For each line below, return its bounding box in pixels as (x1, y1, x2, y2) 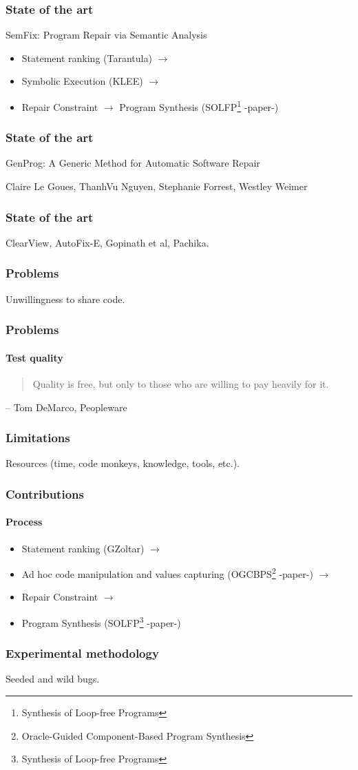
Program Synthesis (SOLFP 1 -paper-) (119, 98, 279, 114)
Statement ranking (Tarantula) (21, 50, 152, 65)
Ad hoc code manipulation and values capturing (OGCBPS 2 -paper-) (21, 565, 313, 581)
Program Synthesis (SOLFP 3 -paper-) (21, 614, 181, 629)
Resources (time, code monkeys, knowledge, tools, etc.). (6, 456, 240, 470)
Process (6, 514, 43, 529)
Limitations (6, 429, 70, 446)
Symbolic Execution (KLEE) (21, 74, 143, 88)
